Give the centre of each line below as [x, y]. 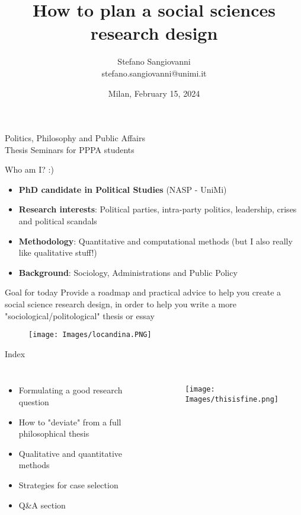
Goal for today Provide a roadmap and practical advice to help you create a [143, 292]
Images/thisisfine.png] [232, 400]
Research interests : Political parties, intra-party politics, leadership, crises [158, 209]
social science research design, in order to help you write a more [121, 304]
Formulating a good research [71, 390]
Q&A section [42, 505]
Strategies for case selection [68, 485]
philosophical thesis [54, 433]
